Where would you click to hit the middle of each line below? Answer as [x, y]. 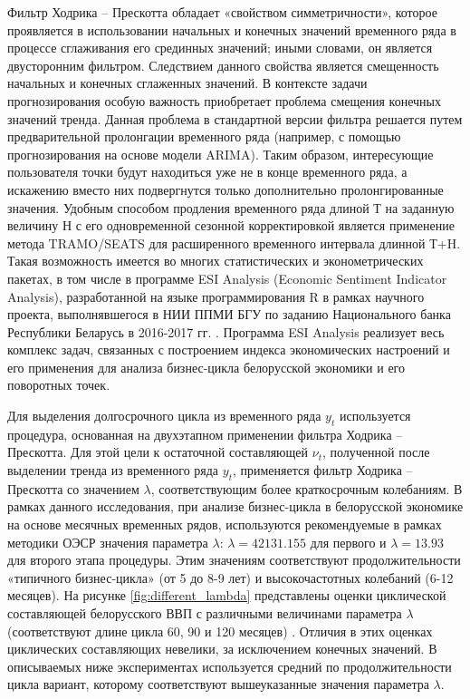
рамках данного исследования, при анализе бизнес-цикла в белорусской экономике [235, 506]
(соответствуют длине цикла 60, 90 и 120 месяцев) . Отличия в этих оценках [220, 631]
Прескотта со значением [73, 488]
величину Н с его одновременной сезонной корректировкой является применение [231, 225]
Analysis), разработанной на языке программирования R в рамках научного [216, 296]
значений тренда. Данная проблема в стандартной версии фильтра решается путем [235, 118]
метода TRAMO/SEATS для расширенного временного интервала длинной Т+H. [234, 243]
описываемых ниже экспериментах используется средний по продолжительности [230, 666]
